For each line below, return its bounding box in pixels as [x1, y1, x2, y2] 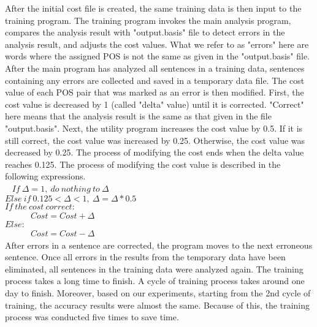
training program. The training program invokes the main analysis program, [5, 13, 291, 26]
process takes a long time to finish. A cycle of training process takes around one [5, 274, 305, 287]
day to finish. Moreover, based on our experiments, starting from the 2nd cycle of [5, 287, 311, 299]
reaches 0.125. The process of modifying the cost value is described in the [5, 157, 281, 170]
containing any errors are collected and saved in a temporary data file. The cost [5, 73, 305, 86]
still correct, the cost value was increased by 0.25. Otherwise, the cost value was [5, 133, 305, 146]
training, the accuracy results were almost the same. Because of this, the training [5, 298, 310, 311]
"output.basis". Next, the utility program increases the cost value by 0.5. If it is [5, 121, 303, 134]
